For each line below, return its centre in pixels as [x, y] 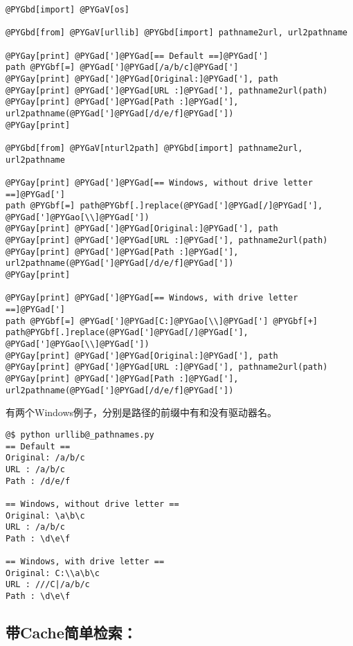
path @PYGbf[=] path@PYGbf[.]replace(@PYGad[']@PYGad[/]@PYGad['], [164, 206]
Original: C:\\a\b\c [53, 573]
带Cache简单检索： [71, 632]
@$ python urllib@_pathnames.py [80, 434]
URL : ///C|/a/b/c [48, 585]
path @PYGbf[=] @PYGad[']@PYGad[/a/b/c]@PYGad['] [122, 68]
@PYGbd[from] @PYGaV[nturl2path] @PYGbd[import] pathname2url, [154, 148]
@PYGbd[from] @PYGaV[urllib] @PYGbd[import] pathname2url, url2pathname [176, 33]
